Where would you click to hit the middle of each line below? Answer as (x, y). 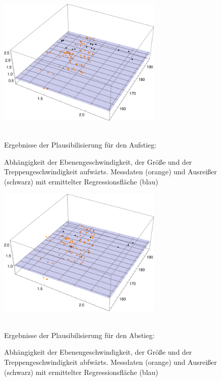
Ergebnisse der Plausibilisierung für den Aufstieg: (80, 145)
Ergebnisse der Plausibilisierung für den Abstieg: (79, 335)
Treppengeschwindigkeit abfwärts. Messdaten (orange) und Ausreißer (111, 362)
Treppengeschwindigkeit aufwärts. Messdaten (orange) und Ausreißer (111, 172)
